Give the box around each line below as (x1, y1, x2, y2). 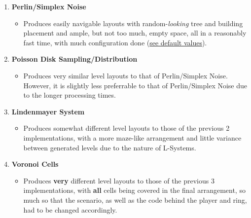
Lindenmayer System (11, 106, 85, 116)
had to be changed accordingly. (23, 204, 117, 215)
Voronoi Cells (11, 159, 59, 169)
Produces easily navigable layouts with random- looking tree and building (23, 18, 243, 28)
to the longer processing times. (23, 90, 116, 100)
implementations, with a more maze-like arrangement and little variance (23, 132, 242, 143)
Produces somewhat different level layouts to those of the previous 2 (23, 123, 230, 133)
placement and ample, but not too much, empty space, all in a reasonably (23, 28, 247, 38)
